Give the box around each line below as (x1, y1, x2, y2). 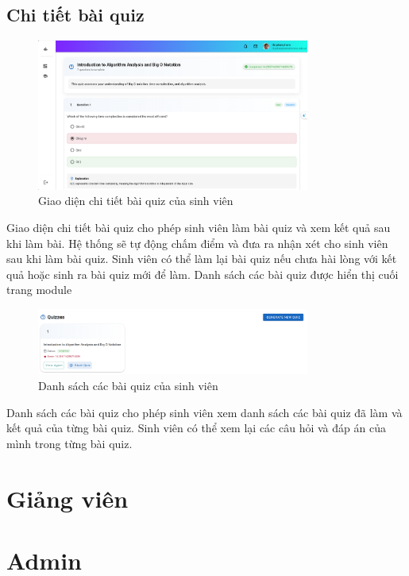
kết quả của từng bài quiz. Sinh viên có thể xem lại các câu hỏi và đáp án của (6, 419, 386, 436)
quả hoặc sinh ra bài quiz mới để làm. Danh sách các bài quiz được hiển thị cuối (6, 265, 399, 282)
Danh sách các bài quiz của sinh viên (38, 377, 218, 394)
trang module (6, 281, 72, 298)
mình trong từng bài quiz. (6, 435, 133, 451)
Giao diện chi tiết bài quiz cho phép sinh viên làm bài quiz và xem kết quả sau (6, 219, 391, 236)
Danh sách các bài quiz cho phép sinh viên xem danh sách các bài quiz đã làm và (6, 404, 403, 420)
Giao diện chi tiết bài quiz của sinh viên (38, 192, 233, 209)
